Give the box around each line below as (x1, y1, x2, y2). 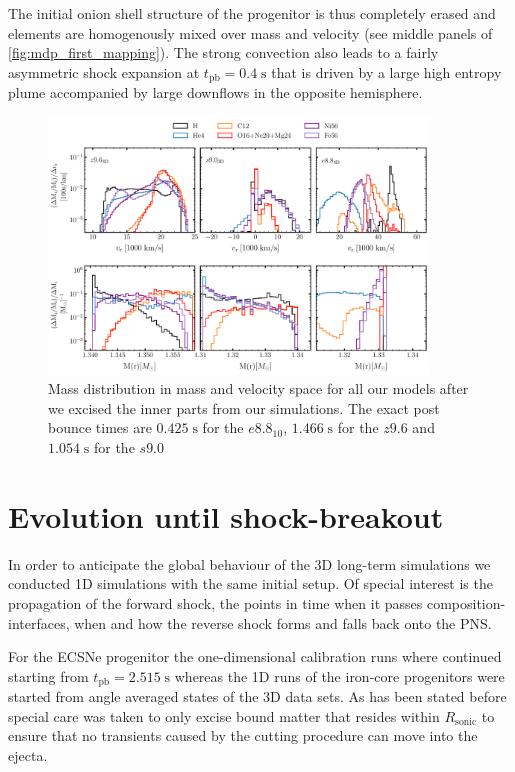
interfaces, (8, 612, 70, 633)
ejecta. (8, 744, 48, 765)
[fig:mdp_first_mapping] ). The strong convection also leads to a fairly (8, 42, 439, 63)
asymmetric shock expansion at (8, 61, 200, 82)
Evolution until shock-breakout (8, 495, 444, 536)
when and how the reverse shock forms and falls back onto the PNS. (74, 612, 492, 633)
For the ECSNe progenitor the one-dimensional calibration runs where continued (8, 646, 502, 667)
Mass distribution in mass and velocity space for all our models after (48, 378, 469, 399)
